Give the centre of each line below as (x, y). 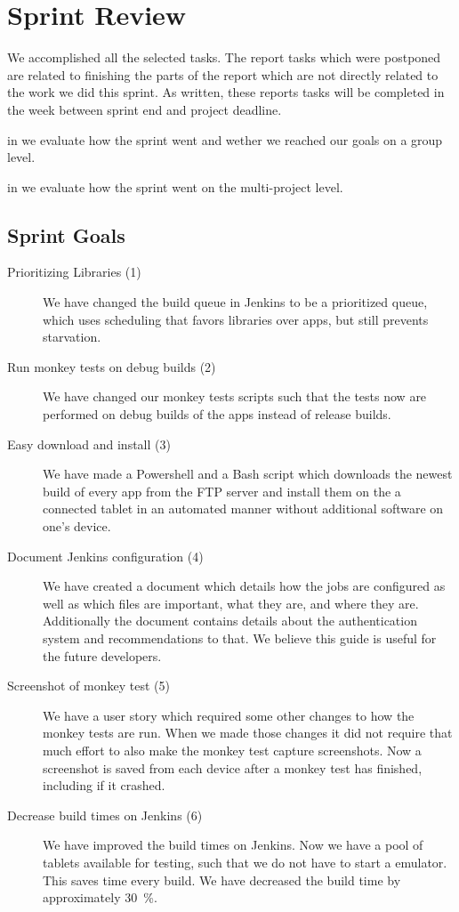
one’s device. (77, 526)
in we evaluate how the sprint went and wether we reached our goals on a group (225, 139)
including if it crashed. (104, 785)
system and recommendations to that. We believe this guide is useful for (240, 638)
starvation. (72, 337)
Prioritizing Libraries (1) (74, 272)
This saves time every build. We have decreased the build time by (222, 880)
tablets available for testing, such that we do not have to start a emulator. (245, 862)
